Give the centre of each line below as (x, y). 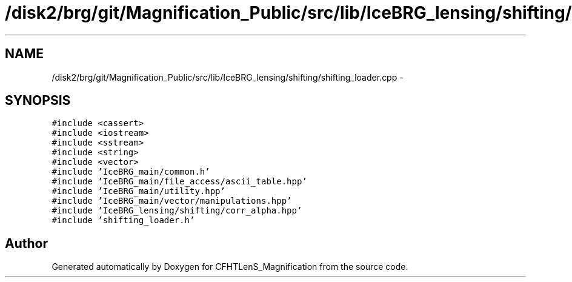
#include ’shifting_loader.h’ (123, 220)
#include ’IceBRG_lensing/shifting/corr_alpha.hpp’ (177, 211)
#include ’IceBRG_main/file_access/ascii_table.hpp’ (179, 182)
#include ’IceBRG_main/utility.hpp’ (138, 191)
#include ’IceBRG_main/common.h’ (131, 172)
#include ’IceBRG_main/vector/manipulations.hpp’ (172, 201)
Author (26, 243)
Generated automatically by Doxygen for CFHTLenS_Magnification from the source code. (230, 267)
